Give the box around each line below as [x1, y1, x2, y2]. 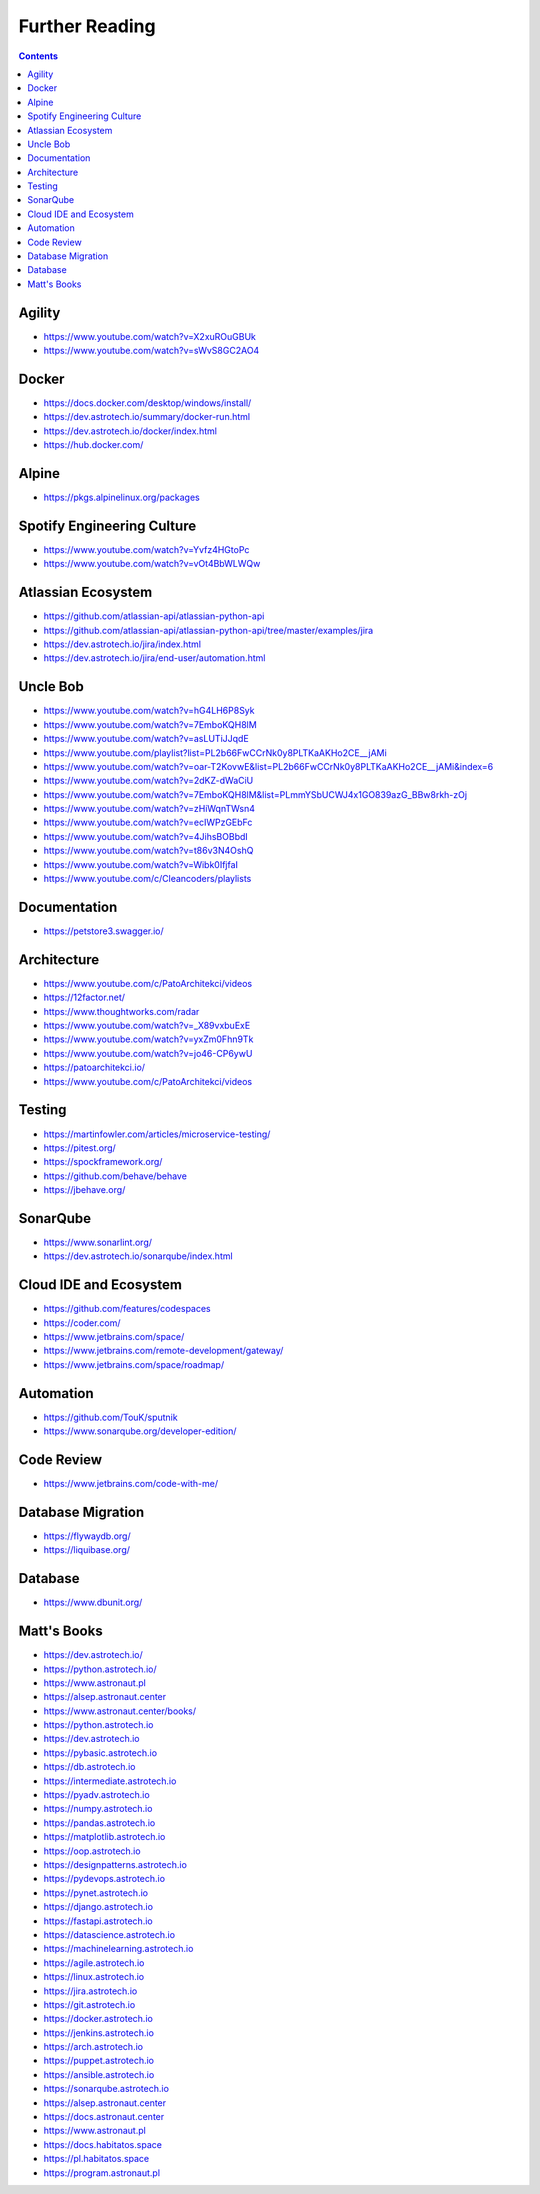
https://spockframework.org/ [43, 1156, 163, 1168]
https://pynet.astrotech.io [43, 1886, 149, 1899]
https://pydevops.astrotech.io [43, 1873, 165, 1885]
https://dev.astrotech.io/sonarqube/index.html [43, 1250, 234, 1262]
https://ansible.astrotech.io [43, 2068, 155, 2080]
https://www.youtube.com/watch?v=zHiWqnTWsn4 [43, 803, 255, 815]
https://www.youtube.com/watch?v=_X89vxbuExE [43, 1020, 251, 1032]
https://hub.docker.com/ [43, 439, 144, 451]
